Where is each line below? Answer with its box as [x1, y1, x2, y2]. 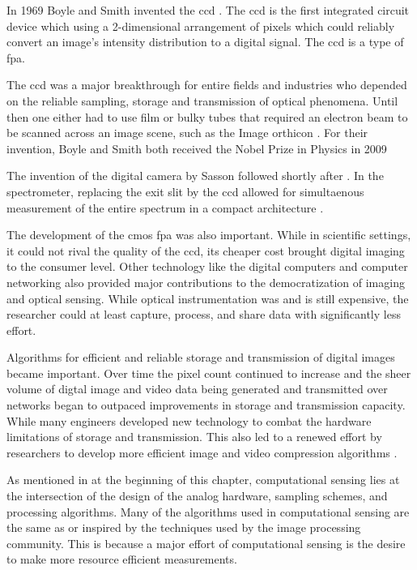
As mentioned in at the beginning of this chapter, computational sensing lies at [6, 471, 400, 488]
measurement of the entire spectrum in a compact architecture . [6, 199, 324, 216]
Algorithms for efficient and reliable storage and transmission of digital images [6, 349, 395, 366]
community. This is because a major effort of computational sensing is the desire [6, 534, 406, 551]
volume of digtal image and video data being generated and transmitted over [6, 380, 388, 397]
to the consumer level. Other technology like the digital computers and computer [6, 258, 408, 275]
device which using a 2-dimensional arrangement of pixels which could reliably [6, 17, 395, 34]
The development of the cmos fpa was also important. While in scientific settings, [6, 226, 411, 243]
